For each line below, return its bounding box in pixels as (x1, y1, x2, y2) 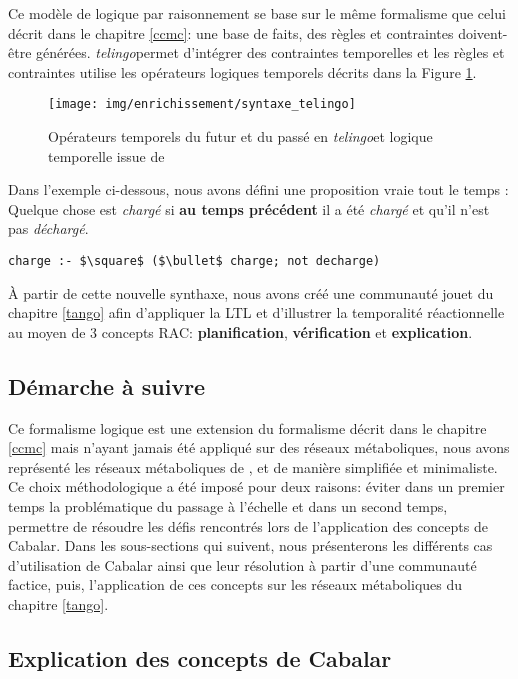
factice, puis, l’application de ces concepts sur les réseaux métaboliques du (8, 574, 463, 595)
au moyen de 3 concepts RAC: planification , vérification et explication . (8, 321, 473, 342)
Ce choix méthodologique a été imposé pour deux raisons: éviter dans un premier (8, 476, 505, 497)
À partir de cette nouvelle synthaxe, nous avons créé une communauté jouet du (8, 282, 494, 303)
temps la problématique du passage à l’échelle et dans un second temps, (8, 496, 448, 517)
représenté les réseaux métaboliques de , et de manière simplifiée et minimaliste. (8, 456, 498, 477)
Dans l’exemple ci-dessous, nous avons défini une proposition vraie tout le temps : (8, 179, 509, 200)
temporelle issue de (48, 145, 165, 166)
